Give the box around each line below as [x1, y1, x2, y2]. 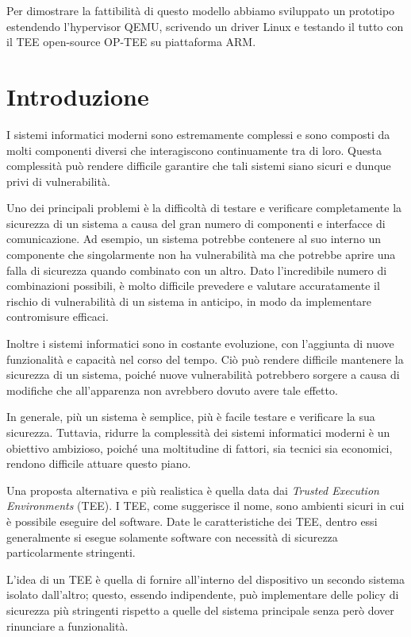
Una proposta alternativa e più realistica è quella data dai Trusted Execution [6, 481, 379, 498]
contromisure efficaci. [6, 308, 109, 325]
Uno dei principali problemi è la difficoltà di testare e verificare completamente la [6, 199, 402, 216]
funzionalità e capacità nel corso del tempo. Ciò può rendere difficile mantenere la [6, 350, 404, 367]
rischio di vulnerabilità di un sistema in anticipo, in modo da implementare [6, 292, 372, 309]
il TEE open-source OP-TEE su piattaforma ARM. [6, 33, 256, 50]
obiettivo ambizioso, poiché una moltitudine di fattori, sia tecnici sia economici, [6, 439, 393, 456]
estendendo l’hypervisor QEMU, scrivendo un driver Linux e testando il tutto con [6, 17, 404, 34]
